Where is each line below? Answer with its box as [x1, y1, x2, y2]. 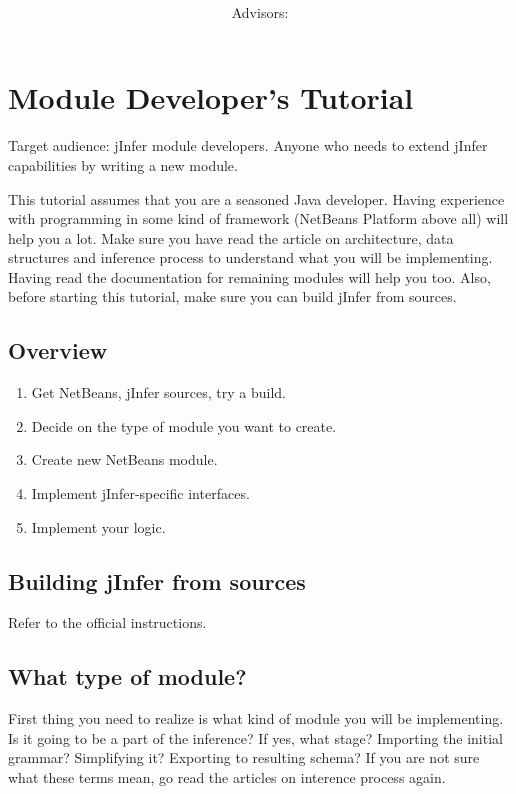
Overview [8, 335, 108, 366]
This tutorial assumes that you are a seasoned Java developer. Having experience [8, 188, 505, 209]
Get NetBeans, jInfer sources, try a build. [31, 382, 286, 403]
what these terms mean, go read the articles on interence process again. [8, 767, 446, 788]
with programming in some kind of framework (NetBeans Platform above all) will [8, 208, 509, 229]
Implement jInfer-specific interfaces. [31, 483, 250, 504]
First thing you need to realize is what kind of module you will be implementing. [8, 708, 504, 729]
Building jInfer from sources [8, 565, 306, 596]
